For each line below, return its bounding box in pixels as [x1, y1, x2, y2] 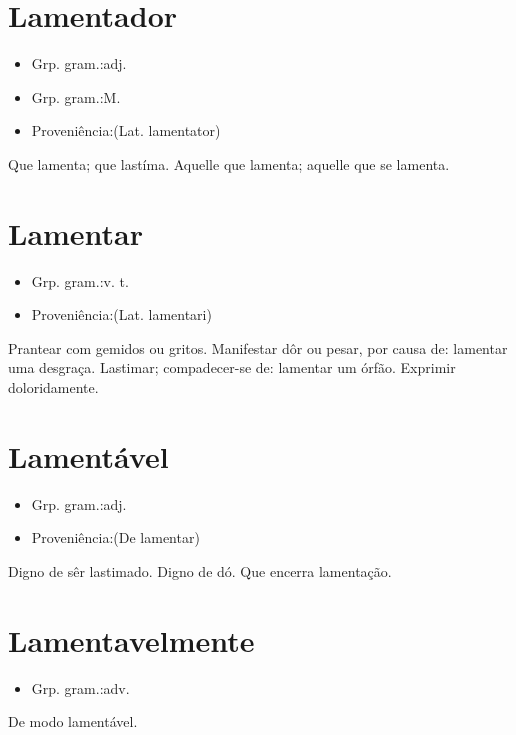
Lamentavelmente [8, 619, 255, 660]
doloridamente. [8, 377, 99, 397]
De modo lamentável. [8, 711, 138, 732]
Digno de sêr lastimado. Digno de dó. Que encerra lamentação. [8, 560, 392, 581]
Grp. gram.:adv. [31, 677, 130, 698]
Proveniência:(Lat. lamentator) [31, 120, 221, 141]
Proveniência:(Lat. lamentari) [31, 304, 212, 325]
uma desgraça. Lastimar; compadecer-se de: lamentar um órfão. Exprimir [8, 357, 456, 378]
